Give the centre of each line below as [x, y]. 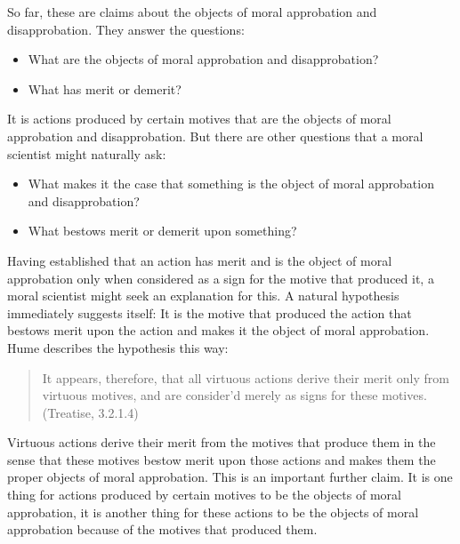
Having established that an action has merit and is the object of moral [200, 260]
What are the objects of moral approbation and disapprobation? [203, 59]
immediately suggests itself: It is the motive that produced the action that [210, 312]
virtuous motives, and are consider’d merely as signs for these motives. [234, 395]
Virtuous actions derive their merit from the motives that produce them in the [222, 442]
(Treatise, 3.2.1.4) [90, 412]
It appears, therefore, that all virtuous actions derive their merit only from [246, 377]
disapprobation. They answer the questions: [126, 29]
